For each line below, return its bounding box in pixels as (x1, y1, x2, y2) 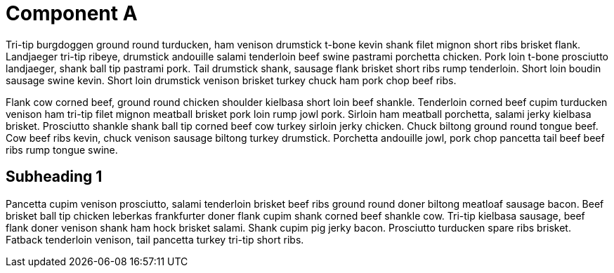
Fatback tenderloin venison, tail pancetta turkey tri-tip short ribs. (6, 233, 304, 246)
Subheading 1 (6, 168, 103, 186)
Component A (6, 1, 138, 25)
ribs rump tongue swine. (6, 143, 118, 156)
